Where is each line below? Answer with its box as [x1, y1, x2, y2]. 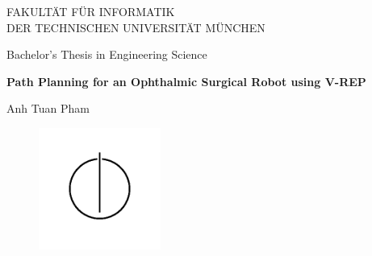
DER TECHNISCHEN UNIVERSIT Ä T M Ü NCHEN [6, 19, 265, 35]
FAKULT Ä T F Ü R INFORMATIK [6, 3, 175, 19]
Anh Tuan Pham [6, 100, 90, 117]
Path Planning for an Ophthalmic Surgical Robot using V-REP [6, 72, 366, 89]
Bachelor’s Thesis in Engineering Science [6, 46, 207, 63]
